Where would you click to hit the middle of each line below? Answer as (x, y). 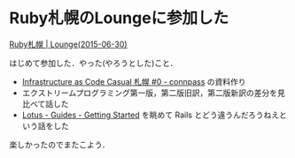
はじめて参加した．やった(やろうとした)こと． (93, 63)
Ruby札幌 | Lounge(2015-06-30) (68, 44)
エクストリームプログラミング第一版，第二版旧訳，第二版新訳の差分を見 (154, 93)
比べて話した (45, 103)
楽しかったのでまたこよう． (59, 144)
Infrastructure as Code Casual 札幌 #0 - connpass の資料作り (134, 81)
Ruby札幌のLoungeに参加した (119, 18)
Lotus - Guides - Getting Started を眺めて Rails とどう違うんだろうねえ (151, 115)
